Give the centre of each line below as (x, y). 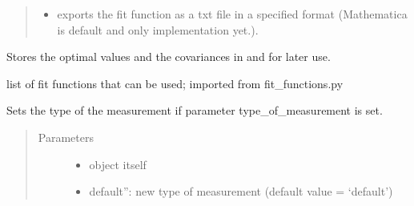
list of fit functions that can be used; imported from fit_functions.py (175, 83)
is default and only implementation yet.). (158, 29)
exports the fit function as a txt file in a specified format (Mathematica (232, 14)
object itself (118, 164)
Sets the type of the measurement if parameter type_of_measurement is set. (195, 110)
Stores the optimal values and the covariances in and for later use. (169, 57)
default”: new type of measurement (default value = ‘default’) (241, 191)
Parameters (66, 137)
